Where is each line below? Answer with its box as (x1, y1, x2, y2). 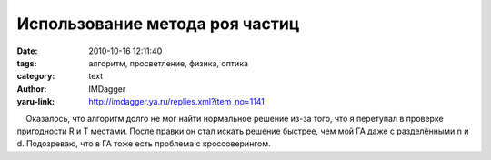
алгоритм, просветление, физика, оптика (88, 57, 249, 68)
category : (16, 71, 55, 82)
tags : (16, 57, 37, 68)
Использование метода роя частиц (16, 14, 300, 34)
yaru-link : (16, 96, 55, 107)
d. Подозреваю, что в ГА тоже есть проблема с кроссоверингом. (16, 138, 271, 149)
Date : (16, 45, 38, 56)
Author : (16, 83, 47, 95)
